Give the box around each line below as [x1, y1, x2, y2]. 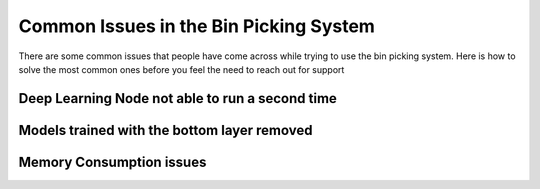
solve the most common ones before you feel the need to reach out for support [18, 63, 345, 75]
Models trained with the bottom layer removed [18, 121, 313, 139]
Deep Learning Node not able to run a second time [18, 90, 337, 107]
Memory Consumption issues [18, 153, 207, 170]
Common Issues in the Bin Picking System [18, 15, 375, 37]
